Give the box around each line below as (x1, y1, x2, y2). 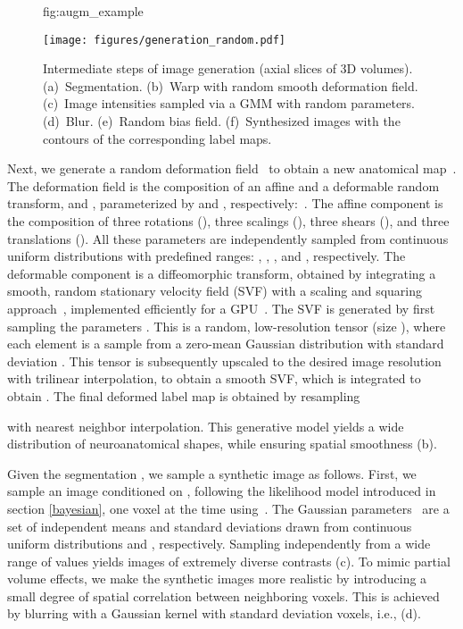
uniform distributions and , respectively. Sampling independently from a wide (7, 534, 431, 553)
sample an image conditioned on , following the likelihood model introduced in (7, 482, 436, 500)
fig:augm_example (43, 2, 144, 20)
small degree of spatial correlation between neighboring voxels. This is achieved (7, 586, 440, 605)
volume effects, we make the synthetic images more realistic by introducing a (7, 569, 427, 588)
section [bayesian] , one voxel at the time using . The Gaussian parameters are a (7, 499, 450, 517)
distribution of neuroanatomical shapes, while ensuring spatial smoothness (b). (7, 434, 437, 453)
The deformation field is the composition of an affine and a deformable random (7, 176, 440, 195)
